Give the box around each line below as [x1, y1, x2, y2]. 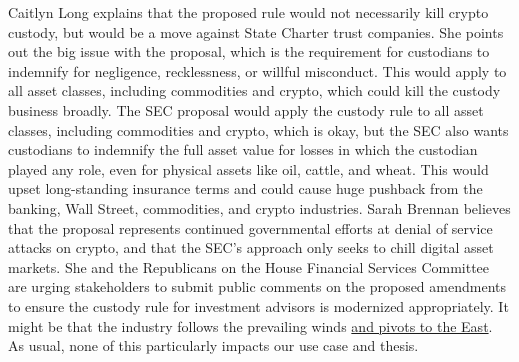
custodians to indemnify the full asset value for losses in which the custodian [8, 139, 478, 160]
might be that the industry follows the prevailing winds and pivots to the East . [8, 315, 493, 336]
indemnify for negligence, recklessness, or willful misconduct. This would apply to [8, 60, 507, 81]
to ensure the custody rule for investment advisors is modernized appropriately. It [8, 295, 509, 316]
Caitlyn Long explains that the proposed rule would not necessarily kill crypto [8, 2, 489, 22]
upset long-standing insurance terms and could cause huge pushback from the [8, 178, 483, 199]
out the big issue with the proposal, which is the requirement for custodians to [8, 41, 490, 62]
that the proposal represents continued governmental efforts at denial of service [8, 217, 493, 238]
